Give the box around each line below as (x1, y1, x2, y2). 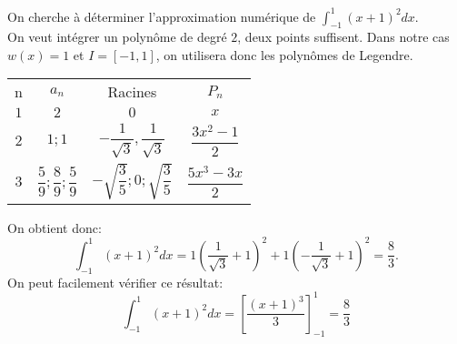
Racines (107, 81, 157, 103)
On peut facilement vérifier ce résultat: (7, 272, 224, 291)
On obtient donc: (7, 218, 102, 237)
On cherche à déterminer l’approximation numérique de (7, 6, 316, 25)
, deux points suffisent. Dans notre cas (237, 27, 450, 46)
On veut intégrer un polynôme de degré (7, 27, 227, 46)
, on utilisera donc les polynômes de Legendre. (155, 45, 413, 64)
